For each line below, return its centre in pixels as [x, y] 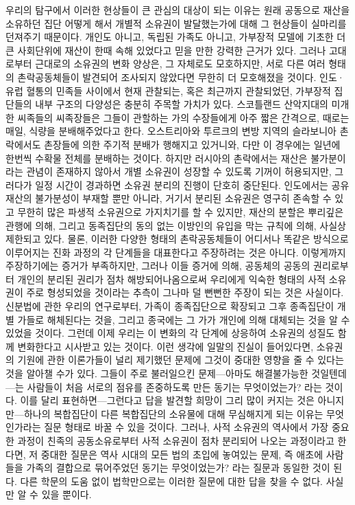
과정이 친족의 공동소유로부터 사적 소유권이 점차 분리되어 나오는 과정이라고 [176, 440]
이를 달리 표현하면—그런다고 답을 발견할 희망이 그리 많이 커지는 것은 [167, 400]
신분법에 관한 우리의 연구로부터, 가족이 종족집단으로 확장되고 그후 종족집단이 [170, 306]
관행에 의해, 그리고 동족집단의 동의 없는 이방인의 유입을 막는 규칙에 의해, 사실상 [176, 225]
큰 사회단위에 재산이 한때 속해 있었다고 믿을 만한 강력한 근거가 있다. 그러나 [166, 50]
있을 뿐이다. [66, 494]
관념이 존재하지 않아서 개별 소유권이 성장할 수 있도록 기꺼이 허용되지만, [179, 171]
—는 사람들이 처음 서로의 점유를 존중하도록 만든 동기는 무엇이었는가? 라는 [164, 386]
